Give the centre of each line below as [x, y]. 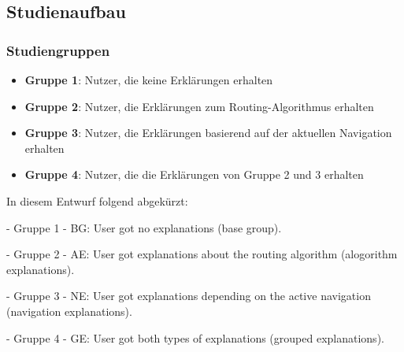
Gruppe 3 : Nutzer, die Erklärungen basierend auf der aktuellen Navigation [208, 133]
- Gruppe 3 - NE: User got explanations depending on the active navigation [189, 296]
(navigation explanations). [69, 311]
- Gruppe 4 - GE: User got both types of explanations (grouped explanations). [195, 337]
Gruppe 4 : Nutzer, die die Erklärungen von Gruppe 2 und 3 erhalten [194, 174]
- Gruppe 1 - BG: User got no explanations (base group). [144, 227]
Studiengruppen [58, 50]
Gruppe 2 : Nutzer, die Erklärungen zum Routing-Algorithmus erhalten [199, 106]
